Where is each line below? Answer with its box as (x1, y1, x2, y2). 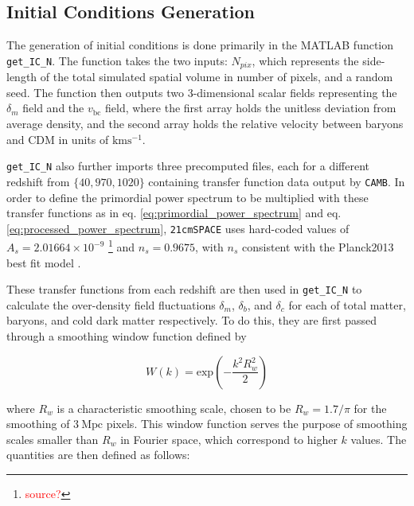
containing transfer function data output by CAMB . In (148, 173, 405, 189)
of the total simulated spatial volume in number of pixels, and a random (40, 68, 393, 85)
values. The (350, 430, 407, 447)
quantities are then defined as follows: (6, 446, 190, 463)
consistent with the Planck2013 (242, 239, 394, 255)
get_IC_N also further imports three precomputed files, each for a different (6, 158, 369, 174)
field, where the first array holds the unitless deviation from (104, 99, 396, 116)
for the (353, 399, 387, 416)
